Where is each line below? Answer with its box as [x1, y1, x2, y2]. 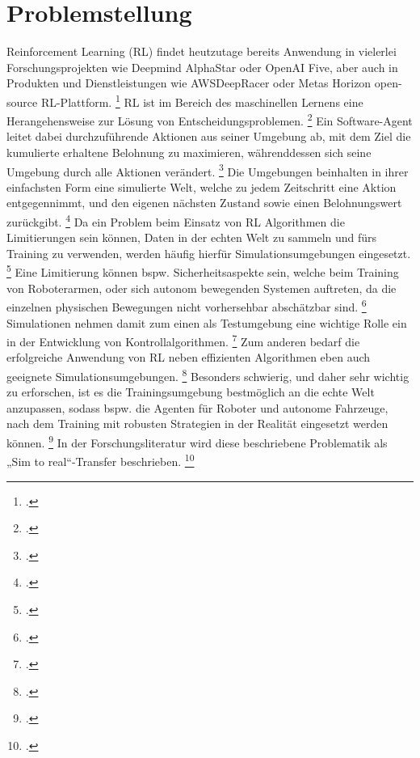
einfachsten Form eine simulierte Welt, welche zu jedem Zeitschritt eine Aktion [6, 178, 397, 195]
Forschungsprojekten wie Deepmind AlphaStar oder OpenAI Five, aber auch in [6, 58, 398, 75]
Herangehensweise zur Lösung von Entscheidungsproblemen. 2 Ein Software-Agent [6, 110, 413, 129]
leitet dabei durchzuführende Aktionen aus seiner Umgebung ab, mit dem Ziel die [6, 128, 411, 145]
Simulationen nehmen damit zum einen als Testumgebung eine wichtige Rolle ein [6, 314, 407, 331]
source [6, 93, 38, 110]
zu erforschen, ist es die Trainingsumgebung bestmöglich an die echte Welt [6, 383, 375, 400]
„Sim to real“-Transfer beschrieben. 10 [6, 451, 195, 469]
